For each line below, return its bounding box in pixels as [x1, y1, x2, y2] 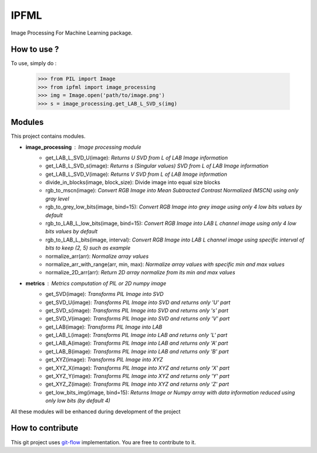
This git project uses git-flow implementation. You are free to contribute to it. [11, 438, 196, 445]
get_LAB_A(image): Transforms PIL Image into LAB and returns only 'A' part [45, 340, 228, 347]
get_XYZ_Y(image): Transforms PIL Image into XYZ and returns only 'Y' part [45, 373, 230, 380]
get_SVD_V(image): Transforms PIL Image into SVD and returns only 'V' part [45, 315, 230, 322]
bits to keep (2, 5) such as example [45, 244, 131, 251]
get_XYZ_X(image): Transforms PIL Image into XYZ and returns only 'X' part [45, 364, 230, 372]
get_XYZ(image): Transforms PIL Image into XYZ [45, 356, 163, 363]
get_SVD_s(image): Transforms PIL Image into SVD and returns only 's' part [45, 306, 229, 314]
